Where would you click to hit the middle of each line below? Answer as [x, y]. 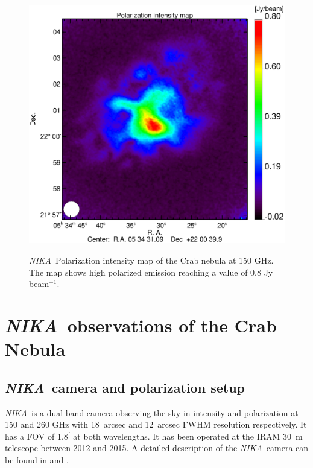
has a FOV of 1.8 [36, 436]
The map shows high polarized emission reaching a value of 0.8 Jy [151, 272]
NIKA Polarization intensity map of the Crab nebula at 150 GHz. [151, 260]
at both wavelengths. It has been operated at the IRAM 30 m [188, 436]
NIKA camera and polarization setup [125, 387]
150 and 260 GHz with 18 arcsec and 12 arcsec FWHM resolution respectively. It [156, 424]
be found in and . [37, 459]
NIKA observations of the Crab [141, 325]
